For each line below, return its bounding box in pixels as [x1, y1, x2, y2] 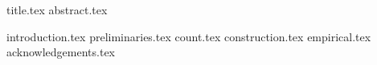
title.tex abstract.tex [6, 2, 108, 17]
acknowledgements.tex [6, 44, 116, 60]
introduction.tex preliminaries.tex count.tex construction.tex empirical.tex [6, 28, 371, 44]
